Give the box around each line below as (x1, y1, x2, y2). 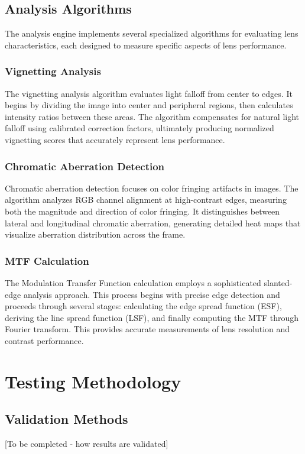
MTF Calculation (5, 253, 89, 268)
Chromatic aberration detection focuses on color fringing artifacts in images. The (5, 181, 298, 194)
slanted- (264, 276, 293, 288)
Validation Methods (5, 410, 128, 428)
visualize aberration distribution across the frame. (5, 228, 186, 241)
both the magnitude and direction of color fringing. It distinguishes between (5, 205, 280, 217)
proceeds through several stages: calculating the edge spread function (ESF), (5, 300, 282, 312)
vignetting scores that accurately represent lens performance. (5, 133, 225, 145)
